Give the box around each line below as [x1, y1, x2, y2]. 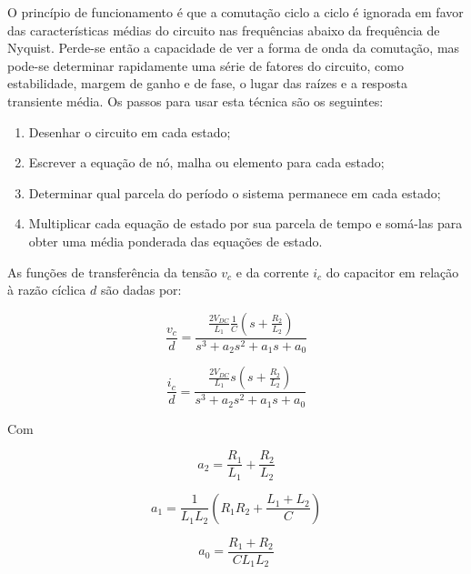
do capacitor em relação [326, 262, 459, 281]
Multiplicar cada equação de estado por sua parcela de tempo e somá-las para [28, 214, 463, 233]
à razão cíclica [7, 280, 86, 299]
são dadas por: [100, 280, 182, 299]
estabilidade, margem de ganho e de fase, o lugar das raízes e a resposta [7, 74, 408, 93]
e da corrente [235, 262, 309, 281]
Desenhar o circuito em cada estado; [28, 122, 231, 141]
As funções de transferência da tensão [7, 262, 217, 281]
